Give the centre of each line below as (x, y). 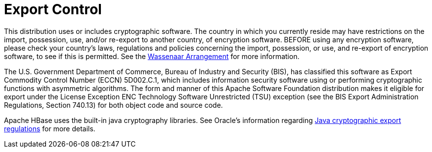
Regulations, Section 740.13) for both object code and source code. (113, 105)
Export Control (53, 9)
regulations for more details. (50, 128)
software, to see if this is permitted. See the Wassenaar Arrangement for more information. (152, 56)
